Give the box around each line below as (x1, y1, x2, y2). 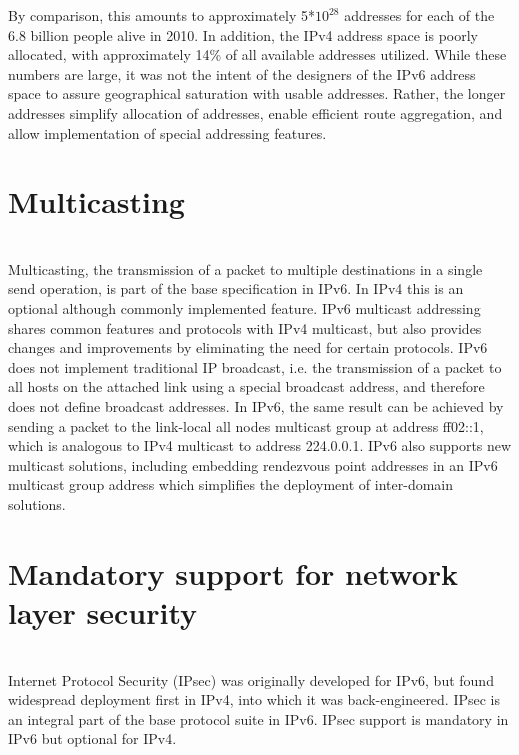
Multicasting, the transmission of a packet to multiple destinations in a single (8, 258, 483, 279)
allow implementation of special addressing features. (8, 122, 327, 143)
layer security (8, 591, 198, 632)
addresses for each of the (344, 5, 495, 25)
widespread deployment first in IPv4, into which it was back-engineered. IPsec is (8, 689, 501, 710)
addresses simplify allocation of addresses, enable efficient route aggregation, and (8, 102, 503, 123)
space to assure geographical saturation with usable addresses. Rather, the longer (8, 83, 506, 104)
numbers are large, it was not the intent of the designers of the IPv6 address (8, 63, 476, 84)
